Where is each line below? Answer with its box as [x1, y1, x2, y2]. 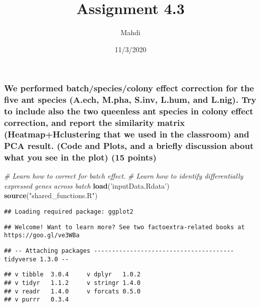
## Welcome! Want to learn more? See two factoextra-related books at [4, 223, 245, 231]
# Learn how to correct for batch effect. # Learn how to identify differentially [4, 171, 243, 181]
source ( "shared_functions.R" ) [4, 190, 98, 201]
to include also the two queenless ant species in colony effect [4, 105, 253, 117]
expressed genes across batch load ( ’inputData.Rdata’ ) [4, 180, 170, 191]
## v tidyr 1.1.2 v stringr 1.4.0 [4, 279, 141, 286]
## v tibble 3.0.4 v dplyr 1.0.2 [4, 271, 141, 278]
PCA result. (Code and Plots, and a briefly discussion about [4, 139, 254, 151]
